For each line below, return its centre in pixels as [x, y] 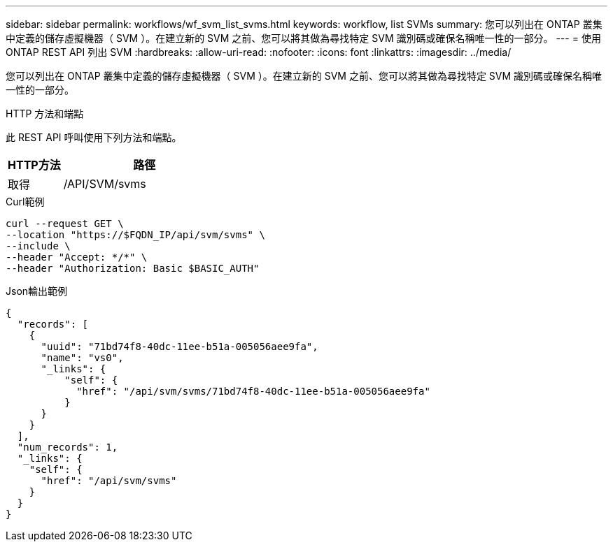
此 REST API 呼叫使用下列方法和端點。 [94, 137]
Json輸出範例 [37, 291]
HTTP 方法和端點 [45, 114]
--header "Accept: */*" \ [77, 257]
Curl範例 [25, 202]
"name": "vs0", [82, 358]
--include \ [38, 246]
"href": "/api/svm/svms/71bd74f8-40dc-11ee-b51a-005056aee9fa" [253, 391]
